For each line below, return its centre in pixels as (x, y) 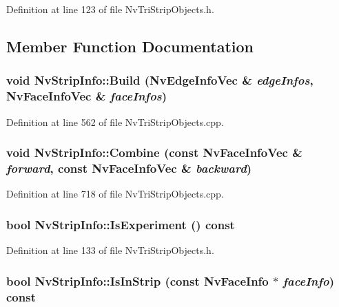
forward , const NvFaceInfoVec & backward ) (129, 168)
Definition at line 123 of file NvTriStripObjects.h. (110, 9)
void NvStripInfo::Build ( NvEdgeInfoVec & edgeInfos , (160, 80)
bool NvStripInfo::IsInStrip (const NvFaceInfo (137, 280)
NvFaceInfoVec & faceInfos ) (87, 96)
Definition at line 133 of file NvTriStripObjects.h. (110, 250)
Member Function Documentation (130, 46)
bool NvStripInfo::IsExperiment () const (121, 224)
